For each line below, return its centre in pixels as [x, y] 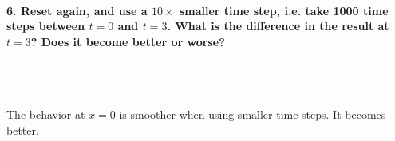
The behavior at [46, 114]
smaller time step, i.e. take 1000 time [284, 10]
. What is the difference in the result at [278, 26]
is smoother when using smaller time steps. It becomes [253, 114]
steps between [46, 26]
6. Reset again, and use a [77, 10]
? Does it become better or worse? [128, 41]
